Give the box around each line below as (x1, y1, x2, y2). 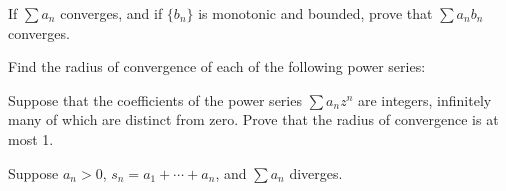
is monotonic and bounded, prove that (198, 3, 433, 23)
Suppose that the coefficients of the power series (8, 89, 302, 110)
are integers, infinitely (358, 89, 492, 110)
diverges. (289, 162, 343, 183)
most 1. (8, 128, 54, 149)
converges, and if (60, 3, 163, 23)
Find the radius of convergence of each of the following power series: (8, 56, 426, 77)
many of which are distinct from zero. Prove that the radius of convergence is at (8, 109, 499, 130)
